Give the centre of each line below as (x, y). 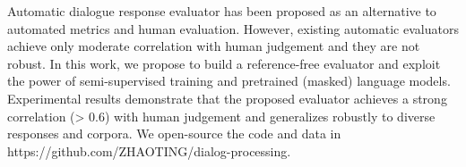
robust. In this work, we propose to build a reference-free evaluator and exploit (224, 63)
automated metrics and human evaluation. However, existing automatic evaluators (233, 28)
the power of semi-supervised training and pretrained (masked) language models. (229, 81)
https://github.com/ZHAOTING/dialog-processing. (149, 150)
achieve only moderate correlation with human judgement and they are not (214, 46)
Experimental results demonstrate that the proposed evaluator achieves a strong (227, 98)
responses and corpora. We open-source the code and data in (174, 134)
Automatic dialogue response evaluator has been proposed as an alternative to (222, 11)
